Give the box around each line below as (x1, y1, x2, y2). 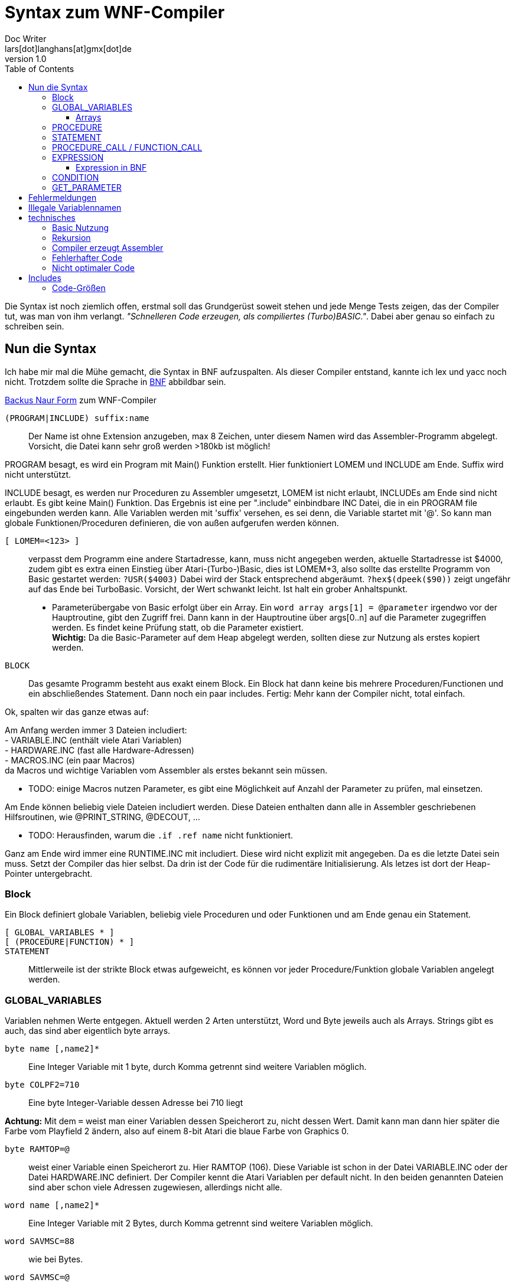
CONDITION (52, 172, 99, 182)
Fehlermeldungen (28, 192, 97, 203)
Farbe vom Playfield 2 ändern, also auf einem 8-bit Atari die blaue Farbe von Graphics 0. (5, 1126, 349, 1137)
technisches (28, 212, 76, 223)
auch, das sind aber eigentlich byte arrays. (5, 1026, 171, 1036)
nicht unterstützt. (5, 469, 71, 479)
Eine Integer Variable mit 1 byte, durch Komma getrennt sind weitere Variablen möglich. (28, 1062, 367, 1072)
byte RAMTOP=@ (5, 1144, 70, 1154)
